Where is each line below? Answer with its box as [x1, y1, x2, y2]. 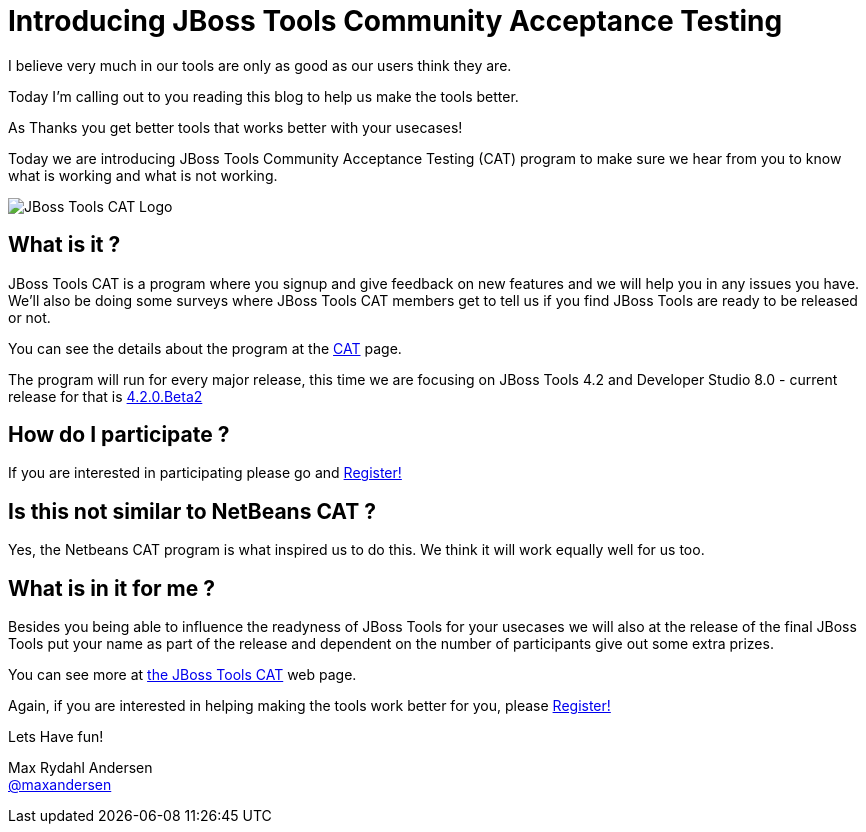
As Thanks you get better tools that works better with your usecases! [8, 118, 463, 136]
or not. [8, 308, 51, 326]
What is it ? [8, 232, 121, 258]
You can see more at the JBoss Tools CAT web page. [8, 666, 357, 684]
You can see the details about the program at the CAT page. [8, 339, 402, 357]
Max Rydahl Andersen [8, 759, 153, 777]
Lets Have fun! [8, 728, 104, 746]
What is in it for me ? [8, 575, 215, 601]
